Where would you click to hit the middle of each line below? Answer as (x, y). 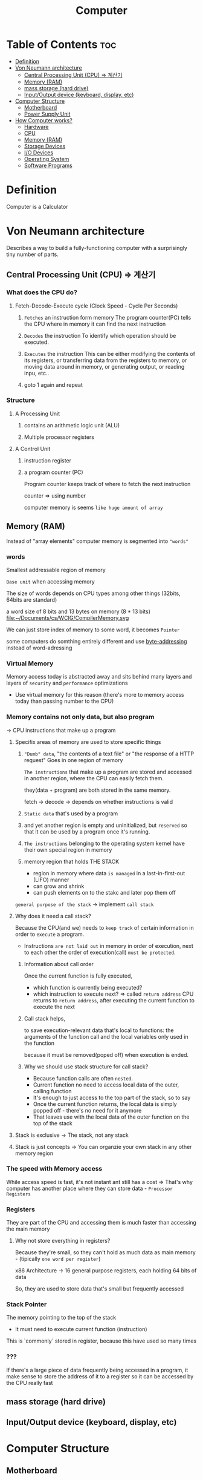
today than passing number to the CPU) (64, 701)
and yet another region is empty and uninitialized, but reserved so (105, 825)
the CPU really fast (30, 1383)
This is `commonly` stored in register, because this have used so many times (101, 1341)
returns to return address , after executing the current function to (114, 1000)
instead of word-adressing (39, 648)
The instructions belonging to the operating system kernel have (105, 843)
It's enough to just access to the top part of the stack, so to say (112, 1097)
